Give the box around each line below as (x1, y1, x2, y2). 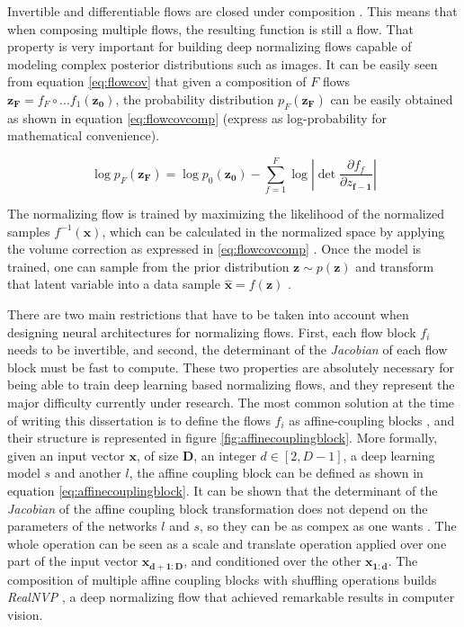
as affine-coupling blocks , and (289, 410, 455, 429)
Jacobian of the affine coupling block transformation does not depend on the (7, 498, 428, 517)
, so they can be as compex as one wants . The (200, 516, 457, 535)
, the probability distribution (115, 89, 274, 108)
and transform (355, 256, 434, 275)
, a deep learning (343, 445, 435, 464)
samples (7, 221, 50, 240)
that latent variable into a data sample (7, 274, 220, 293)
